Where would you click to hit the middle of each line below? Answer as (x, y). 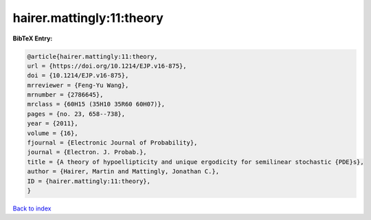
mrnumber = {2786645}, (65, 95)
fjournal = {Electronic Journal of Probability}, (112, 143)
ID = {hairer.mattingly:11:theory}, (89, 181)
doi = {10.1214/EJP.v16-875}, (78, 76)
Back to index (32, 208)
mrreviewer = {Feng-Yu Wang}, (78, 85)
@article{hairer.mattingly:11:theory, (92, 56)
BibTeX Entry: (33, 38)
